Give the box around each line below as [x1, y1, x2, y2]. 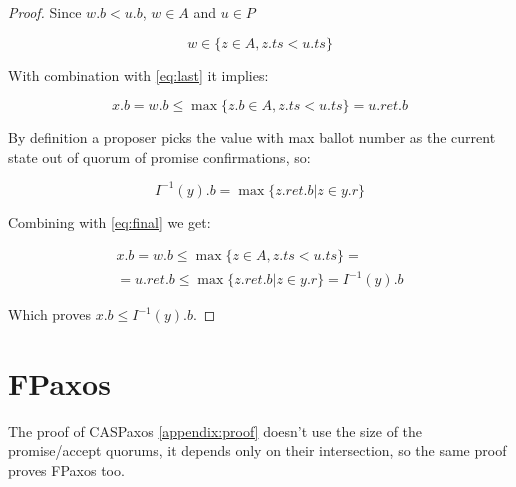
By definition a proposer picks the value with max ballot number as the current [8, 127, 496, 148]
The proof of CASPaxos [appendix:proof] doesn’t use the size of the [8, 420, 423, 441]
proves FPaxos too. [8, 459, 125, 480]
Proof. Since [8, 2, 82, 22]
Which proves [8, 304, 91, 325]
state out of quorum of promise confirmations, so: [8, 146, 311, 167]
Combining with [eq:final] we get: [8, 211, 211, 232]
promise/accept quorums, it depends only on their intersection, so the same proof [8, 440, 507, 461]
